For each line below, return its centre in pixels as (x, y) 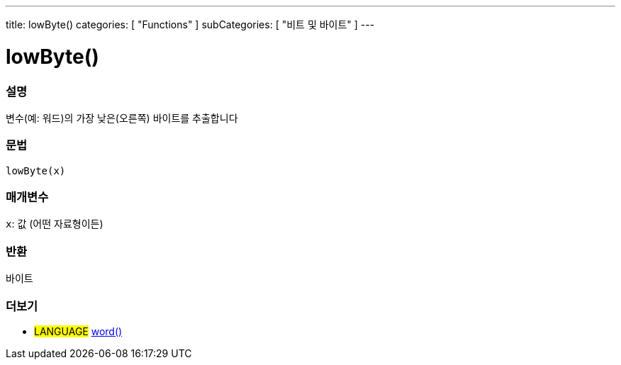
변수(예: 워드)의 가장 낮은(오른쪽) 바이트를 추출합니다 (122, 118)
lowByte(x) (36, 170)
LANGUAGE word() (78, 331)
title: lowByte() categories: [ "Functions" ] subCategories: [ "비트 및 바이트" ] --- (190, 24)
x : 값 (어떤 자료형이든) (55, 224)
